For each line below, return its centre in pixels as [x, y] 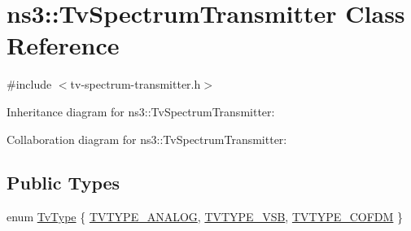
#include [29, 84]
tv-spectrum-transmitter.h [136, 84]
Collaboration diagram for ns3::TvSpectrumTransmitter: [147, 139]
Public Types [63, 183]
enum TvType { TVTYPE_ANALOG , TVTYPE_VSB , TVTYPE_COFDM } [205, 217]
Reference [63, 45]
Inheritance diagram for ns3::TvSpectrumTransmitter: [141, 111]
